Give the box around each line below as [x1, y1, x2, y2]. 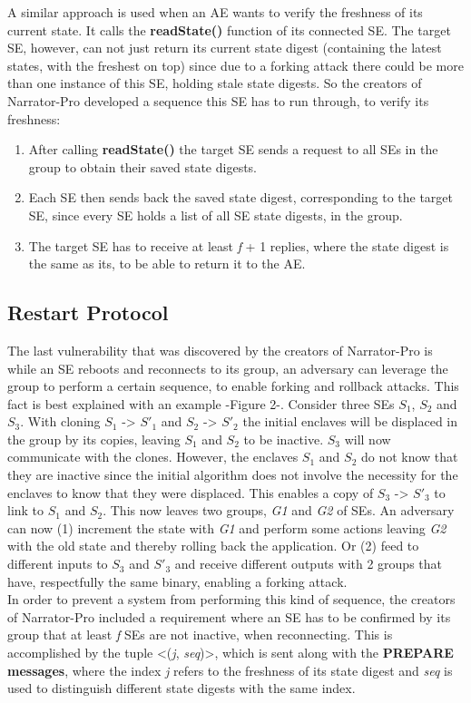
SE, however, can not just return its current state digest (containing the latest [7, 38, 442, 57]
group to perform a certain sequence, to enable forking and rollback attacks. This [7, 376, 459, 395]
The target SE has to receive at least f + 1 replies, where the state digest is [28, 236, 449, 255]
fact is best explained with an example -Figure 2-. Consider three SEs [7, 394, 395, 413]
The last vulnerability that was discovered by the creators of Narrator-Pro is [7, 340, 433, 359]
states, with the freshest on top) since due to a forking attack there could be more [7, 55, 464, 74]
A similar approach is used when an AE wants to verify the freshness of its [7, 3, 423, 21]
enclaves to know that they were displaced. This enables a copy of [7, 483, 374, 502]
